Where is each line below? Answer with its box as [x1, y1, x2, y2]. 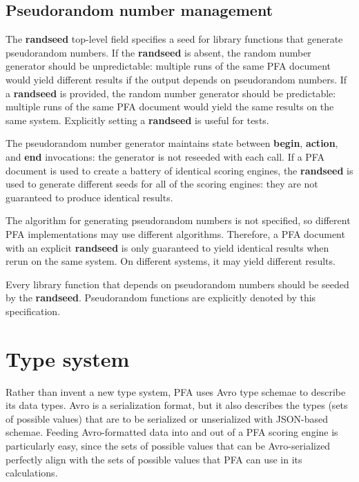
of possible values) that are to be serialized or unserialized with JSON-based [6, 411, 329, 425]
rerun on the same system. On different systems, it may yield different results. [6, 254, 336, 268]
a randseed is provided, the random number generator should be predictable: [6, 86, 336, 100]
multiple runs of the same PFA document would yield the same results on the [6, 99, 334, 114]
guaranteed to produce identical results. [6, 190, 173, 204]
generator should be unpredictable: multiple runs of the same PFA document [6, 59, 331, 73]
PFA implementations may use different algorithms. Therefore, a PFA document [6, 226, 345, 241]
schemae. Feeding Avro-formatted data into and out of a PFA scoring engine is [6, 425, 338, 439]
